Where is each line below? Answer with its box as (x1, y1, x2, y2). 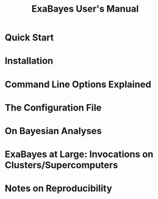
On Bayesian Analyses (5, 125, 102, 137)
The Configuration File (5, 102, 102, 113)
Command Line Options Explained (5, 79, 151, 90)
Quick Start (5, 32, 54, 43)
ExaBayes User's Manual (32, 3, 139, 15)
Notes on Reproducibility (5, 183, 113, 194)
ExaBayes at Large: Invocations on (5, 148, 154, 160)
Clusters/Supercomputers (5, 159, 118, 171)
